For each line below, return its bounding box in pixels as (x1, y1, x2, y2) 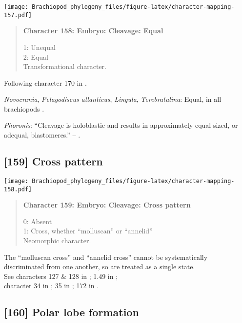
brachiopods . (4, 103, 44, 114)
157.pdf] (4, 11, 32, 19)
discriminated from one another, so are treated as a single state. (4, 261, 195, 272)
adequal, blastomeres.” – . (4, 130, 81, 140)
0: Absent (23, 216, 52, 226)
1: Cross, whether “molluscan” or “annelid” (23, 226, 153, 236)
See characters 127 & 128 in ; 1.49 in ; (4, 271, 118, 281)
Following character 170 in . (4, 77, 87, 88)
